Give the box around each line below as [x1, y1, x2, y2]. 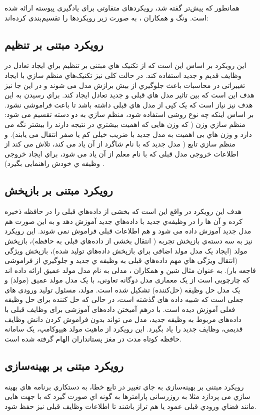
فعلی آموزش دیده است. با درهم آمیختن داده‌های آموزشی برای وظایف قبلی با [4, 304, 235, 314]
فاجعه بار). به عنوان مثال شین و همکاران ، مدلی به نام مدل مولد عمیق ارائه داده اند [4, 264, 256, 275]
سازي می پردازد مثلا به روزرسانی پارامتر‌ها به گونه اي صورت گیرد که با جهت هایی [4, 391, 250, 401]
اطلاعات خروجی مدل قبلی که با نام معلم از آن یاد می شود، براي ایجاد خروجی [4, 148, 238, 158]
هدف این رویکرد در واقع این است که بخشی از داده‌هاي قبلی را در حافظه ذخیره [4, 206, 242, 216]
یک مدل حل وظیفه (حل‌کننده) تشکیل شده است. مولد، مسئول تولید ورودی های [4, 284, 240, 294]
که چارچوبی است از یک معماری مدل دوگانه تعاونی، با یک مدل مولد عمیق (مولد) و [4, 274, 250, 285]
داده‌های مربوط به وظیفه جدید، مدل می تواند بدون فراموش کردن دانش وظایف [4, 313, 241, 324]
